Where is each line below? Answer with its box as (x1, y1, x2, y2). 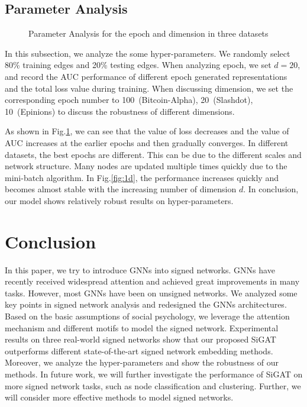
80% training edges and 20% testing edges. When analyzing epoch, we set (5, 59, 272, 71)
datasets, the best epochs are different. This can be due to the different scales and (5, 148, 302, 160)
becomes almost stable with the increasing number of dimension (5, 183, 237, 195)
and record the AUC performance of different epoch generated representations (5, 70, 287, 82)
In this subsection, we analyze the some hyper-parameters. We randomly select (5, 47, 290, 59)
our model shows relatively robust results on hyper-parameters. (5, 194, 234, 206)
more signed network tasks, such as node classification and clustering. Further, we (5, 379, 301, 392)
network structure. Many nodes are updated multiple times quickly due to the (5, 160, 287, 172)
